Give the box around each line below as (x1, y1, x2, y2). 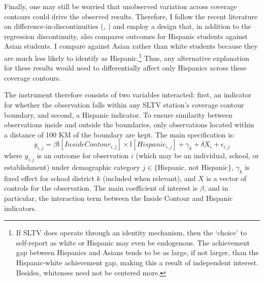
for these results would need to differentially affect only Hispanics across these (4, 62, 247, 73)
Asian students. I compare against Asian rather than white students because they (4, 41, 258, 51)
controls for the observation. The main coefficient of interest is (4, 183, 198, 193)
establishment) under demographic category (4, 161, 140, 172)
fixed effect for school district (4, 172, 94, 183)
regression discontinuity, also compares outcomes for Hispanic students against (4, 30, 248, 41)
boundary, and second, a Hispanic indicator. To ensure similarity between (4, 109, 233, 120)
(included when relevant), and (103, 172, 196, 183)
